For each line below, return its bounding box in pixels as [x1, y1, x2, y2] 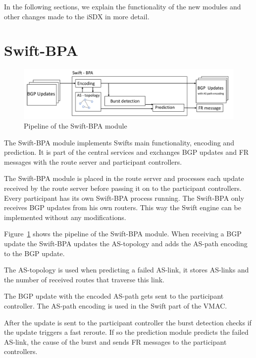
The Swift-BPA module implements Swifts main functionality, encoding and [4, 137, 234, 147]
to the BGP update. [4, 248, 65, 258]
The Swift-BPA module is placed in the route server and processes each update [4, 173, 244, 183]
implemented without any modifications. [4, 212, 126, 222]
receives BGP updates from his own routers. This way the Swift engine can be [4, 202, 241, 213]
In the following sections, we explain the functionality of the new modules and [4, 1, 241, 11]
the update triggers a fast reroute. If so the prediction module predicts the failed [4, 327, 249, 337]
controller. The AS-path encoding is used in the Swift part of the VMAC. [4, 301, 227, 311]
